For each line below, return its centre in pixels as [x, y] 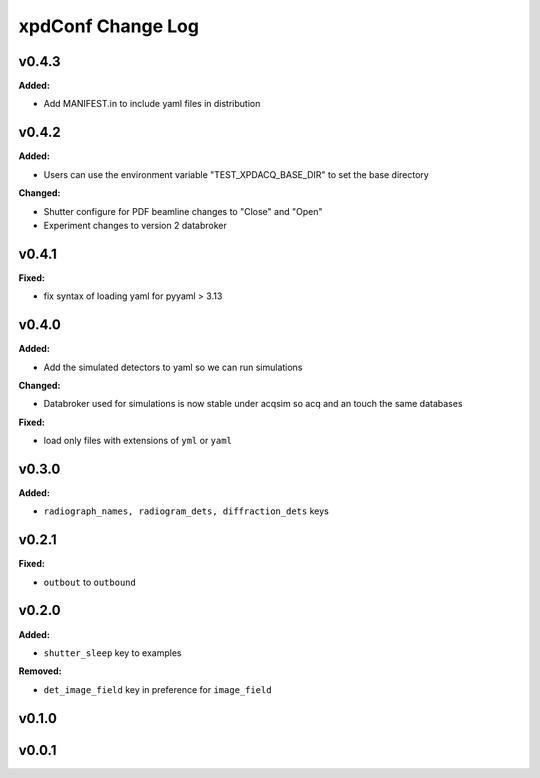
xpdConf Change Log [109, 26]
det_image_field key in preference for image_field [157, 689]
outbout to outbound [90, 582]
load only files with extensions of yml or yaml [137, 441]
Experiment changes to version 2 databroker [135, 225]
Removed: [40, 671]
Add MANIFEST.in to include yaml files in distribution [152, 104]
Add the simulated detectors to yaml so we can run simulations [173, 367]
